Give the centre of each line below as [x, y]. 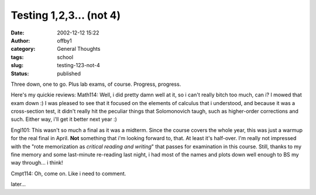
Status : [20, 74]
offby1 [65, 40]
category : [23, 49]
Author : [20, 40]
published [69, 74]
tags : [17, 57]
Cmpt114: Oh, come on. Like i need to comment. [68, 173]
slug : [17, 65]
